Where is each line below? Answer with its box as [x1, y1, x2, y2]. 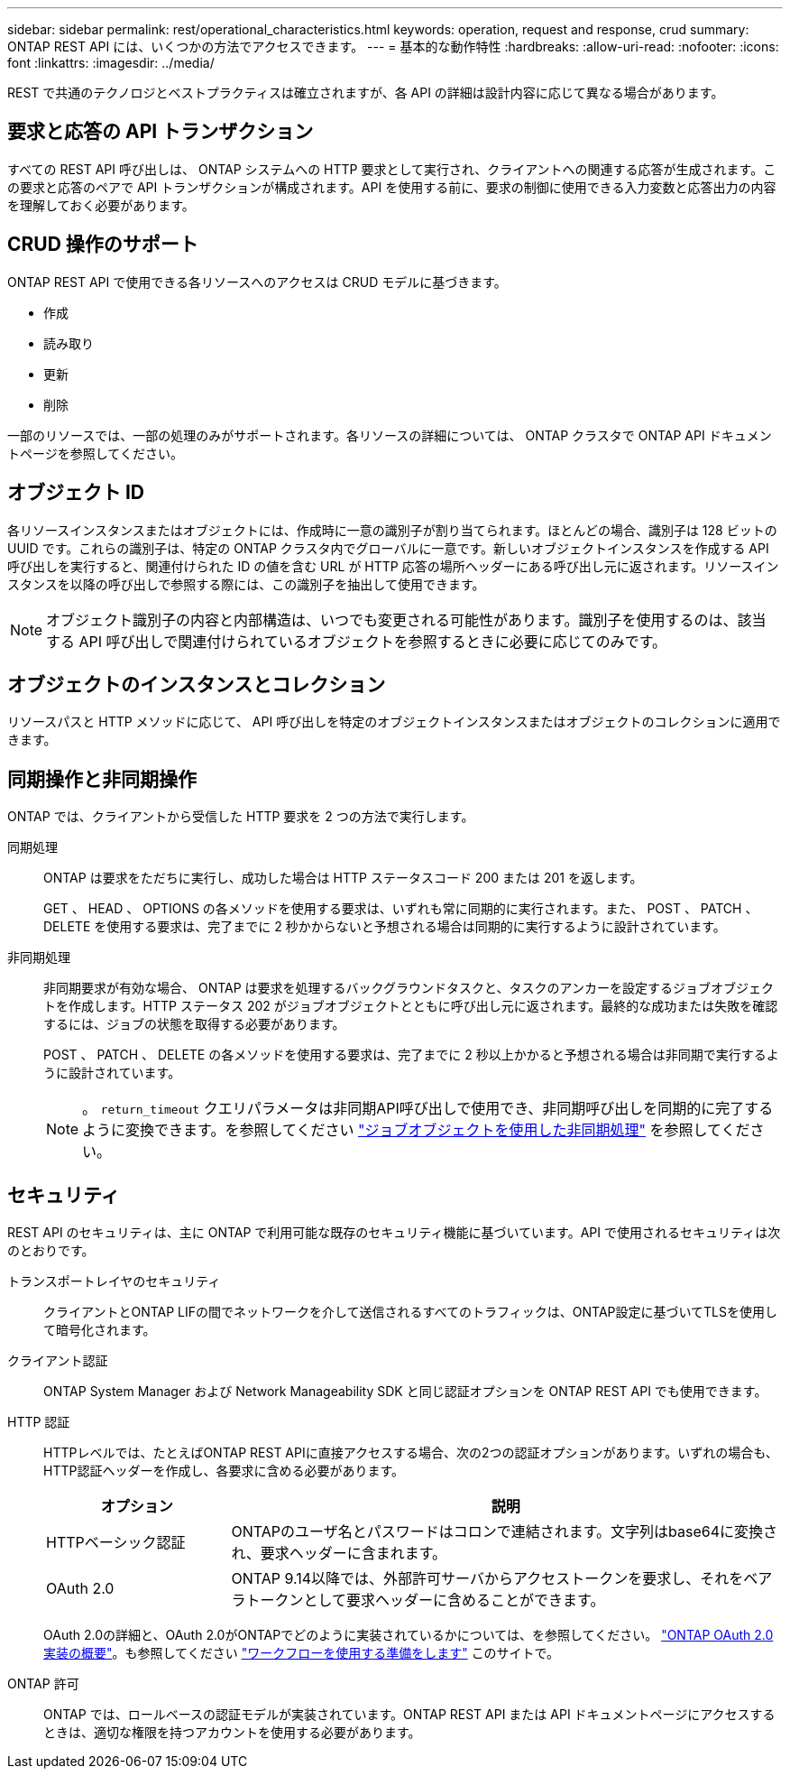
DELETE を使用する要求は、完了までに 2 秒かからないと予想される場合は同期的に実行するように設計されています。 [43, 919, 726, 935]
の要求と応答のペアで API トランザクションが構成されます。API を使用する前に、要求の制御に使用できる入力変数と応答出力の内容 [7, 179, 776, 195]
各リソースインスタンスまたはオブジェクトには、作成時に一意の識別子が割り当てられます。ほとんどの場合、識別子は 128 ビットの [7, 522, 777, 538]
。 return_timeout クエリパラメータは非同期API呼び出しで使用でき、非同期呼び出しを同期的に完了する [82, 1099, 774, 1118]
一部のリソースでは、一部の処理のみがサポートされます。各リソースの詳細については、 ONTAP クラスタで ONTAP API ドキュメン [7, 427, 772, 443]
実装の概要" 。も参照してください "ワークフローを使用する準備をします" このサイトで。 [43, 1645, 560, 1661]
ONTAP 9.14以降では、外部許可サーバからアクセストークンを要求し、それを [231, 1569, 744, 1588]
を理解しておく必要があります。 [7, 197, 195, 213]
